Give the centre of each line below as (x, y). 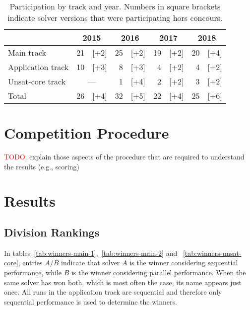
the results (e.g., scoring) (42, 166)
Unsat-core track (37, 81)
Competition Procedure (87, 133)
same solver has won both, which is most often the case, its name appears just (123, 282)
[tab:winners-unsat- (212, 253)
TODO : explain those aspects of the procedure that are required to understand (124, 157)
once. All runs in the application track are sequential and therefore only (113, 292)
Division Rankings (52, 232)
